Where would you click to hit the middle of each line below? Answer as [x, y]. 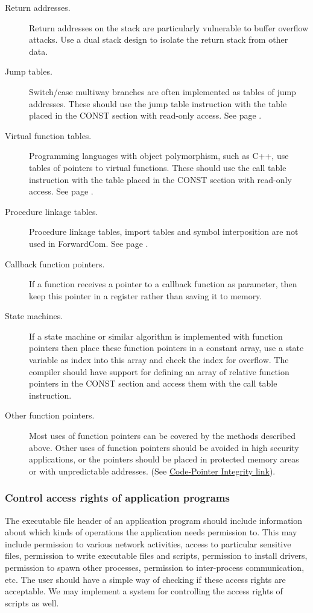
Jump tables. [29, 71]
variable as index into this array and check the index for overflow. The [159, 360]
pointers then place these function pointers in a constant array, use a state [166, 348]
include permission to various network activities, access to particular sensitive [148, 543]
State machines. [34, 316]
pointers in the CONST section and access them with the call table [153, 383]
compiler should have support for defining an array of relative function [159, 371]
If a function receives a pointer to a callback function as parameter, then [163, 284]
